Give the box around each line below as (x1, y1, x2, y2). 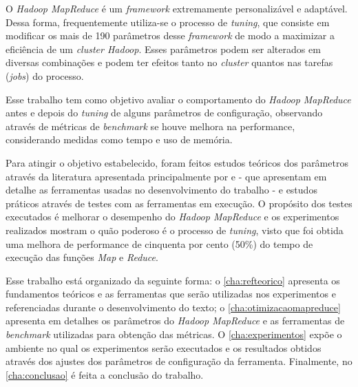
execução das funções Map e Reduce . (6, 250, 158, 264)
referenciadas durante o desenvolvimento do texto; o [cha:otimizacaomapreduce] (6, 300, 341, 314)
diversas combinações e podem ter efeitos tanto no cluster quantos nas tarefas (6, 55, 333, 70)
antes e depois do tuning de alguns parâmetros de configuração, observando (6, 105, 323, 120)
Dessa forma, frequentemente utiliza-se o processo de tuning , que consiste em (6, 14, 330, 29)
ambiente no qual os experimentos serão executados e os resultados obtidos (6, 340, 322, 355)
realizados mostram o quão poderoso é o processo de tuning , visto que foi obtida (6, 222, 344, 237)
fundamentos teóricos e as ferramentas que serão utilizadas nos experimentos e (6, 286, 336, 301)
